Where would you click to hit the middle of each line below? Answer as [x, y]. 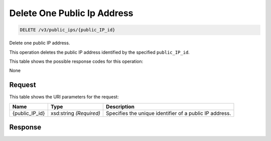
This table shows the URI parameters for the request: [64, 97]
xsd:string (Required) [75, 113]
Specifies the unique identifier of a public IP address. [169, 113]
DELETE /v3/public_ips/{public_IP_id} [67, 30]
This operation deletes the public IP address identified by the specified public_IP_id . [100, 52]
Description [120, 106]
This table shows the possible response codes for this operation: [76, 61]
